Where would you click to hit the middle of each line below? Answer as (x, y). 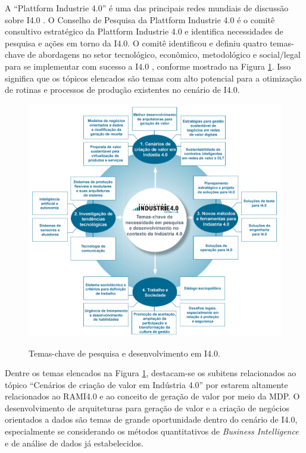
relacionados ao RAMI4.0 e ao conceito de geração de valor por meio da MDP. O (152, 396)
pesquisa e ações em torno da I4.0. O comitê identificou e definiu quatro (136, 43)
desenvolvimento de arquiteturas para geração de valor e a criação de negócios (147, 407)
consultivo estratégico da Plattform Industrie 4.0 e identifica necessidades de (144, 31)
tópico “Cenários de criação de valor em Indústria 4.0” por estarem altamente (146, 384)
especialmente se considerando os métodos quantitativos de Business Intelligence (152, 431)
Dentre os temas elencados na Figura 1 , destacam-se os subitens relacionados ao (151, 373)
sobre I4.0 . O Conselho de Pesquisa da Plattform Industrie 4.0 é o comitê (140, 19)
